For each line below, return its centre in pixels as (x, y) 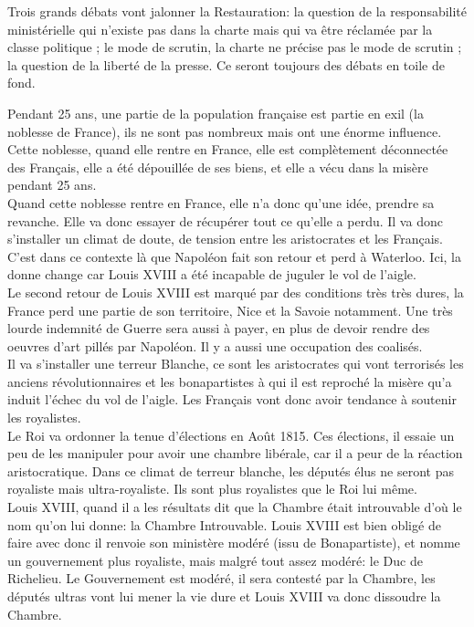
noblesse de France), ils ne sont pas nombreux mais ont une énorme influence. (225, 131)
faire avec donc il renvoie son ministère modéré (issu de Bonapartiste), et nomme (234, 543)
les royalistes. (44, 418)
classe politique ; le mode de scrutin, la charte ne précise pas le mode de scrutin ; (235, 47)
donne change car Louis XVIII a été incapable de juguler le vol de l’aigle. (212, 274)
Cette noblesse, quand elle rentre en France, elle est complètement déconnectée (228, 149)
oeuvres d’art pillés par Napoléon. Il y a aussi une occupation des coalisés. (215, 345)
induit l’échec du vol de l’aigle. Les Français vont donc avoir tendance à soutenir (232, 399)
